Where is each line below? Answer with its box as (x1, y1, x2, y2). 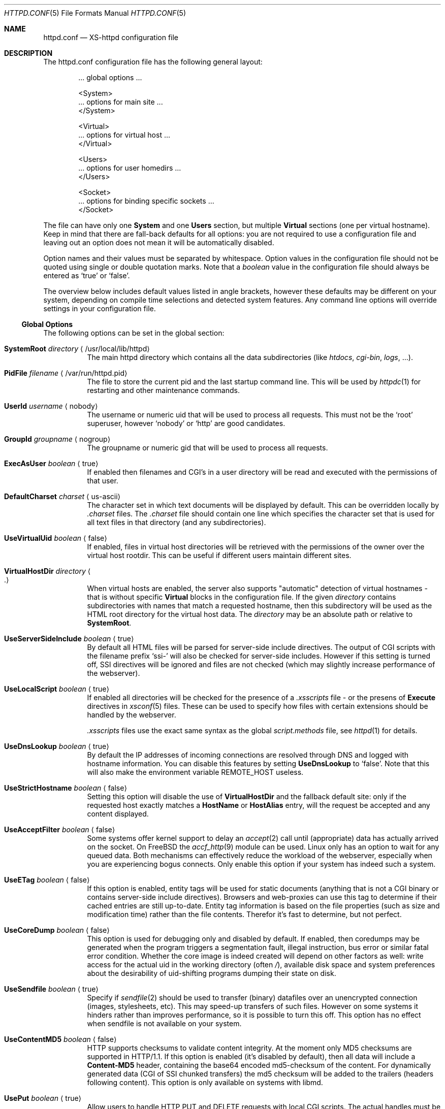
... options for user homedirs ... (78, 164, 181, 172)
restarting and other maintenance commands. (87, 386, 240, 395)
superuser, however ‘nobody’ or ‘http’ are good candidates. (87, 419, 285, 428)
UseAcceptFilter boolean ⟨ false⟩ (4, 825, 115, 834)
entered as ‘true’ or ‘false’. (43, 271, 130, 280)
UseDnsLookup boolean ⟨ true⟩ (4, 742, 109, 751)
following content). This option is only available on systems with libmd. (87, 1078, 323, 1087)
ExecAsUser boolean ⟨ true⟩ (4, 459, 99, 468)
